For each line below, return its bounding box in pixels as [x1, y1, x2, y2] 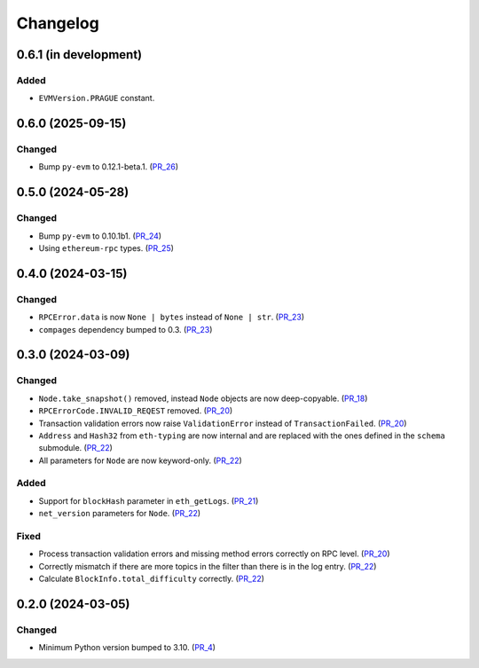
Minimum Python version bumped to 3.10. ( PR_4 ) [38, 642, 216, 653]
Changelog [16, 13, 99, 33]
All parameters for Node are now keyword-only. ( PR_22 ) [38, 455, 243, 466]
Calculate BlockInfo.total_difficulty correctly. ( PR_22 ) [38, 573, 265, 585]
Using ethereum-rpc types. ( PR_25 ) [38, 243, 175, 254]
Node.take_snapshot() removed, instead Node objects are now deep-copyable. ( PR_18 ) [38, 393, 368, 404]
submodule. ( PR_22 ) [38, 443, 113, 453]
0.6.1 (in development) [16, 47, 143, 62]
